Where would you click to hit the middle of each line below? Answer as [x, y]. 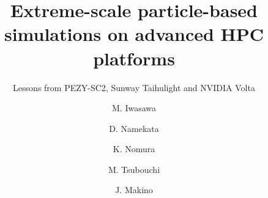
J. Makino [134, 190]
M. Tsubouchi [134, 169]
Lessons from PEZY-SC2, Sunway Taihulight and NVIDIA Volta [134, 87]
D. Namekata [134, 128]
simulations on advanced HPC [134, 34]
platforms [134, 58]
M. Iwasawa [134, 108]
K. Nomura [134, 149]
